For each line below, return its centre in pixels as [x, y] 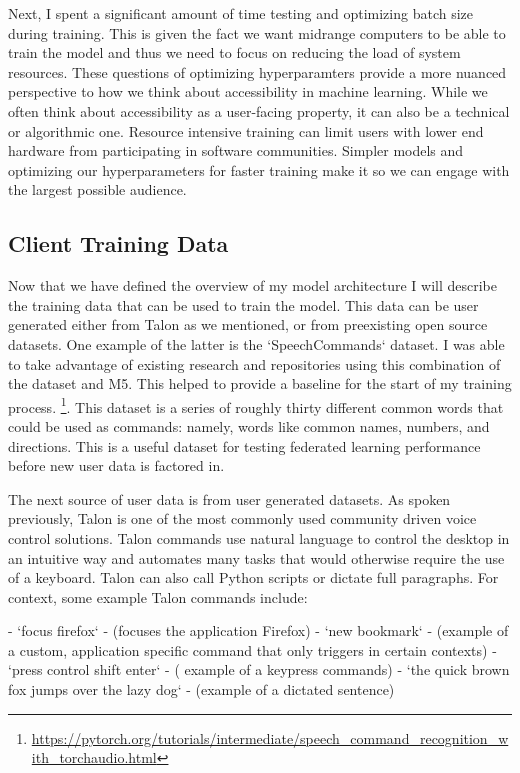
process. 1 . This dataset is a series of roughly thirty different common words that [256, 405]
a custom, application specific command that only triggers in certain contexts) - [252, 649]
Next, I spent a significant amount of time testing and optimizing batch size [241, 13]
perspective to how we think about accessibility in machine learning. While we [248, 91]
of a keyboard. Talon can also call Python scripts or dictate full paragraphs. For [253, 577]
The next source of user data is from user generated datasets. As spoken [229, 498]
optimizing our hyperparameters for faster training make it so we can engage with [259, 169]
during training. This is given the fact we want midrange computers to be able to [257, 32]
